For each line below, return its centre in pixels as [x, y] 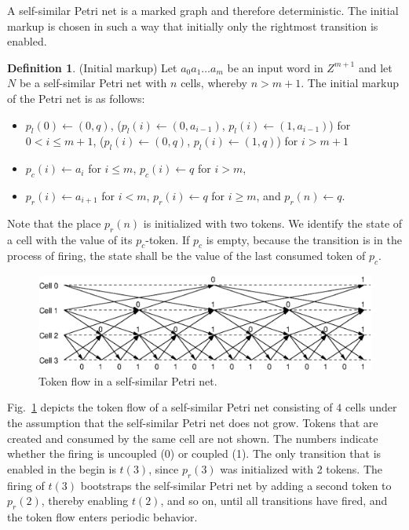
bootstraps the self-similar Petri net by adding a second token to [236, 485]
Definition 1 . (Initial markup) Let [92, 67]
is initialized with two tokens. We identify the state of [273, 223]
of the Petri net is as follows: [76, 98]
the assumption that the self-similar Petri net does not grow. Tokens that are [193, 422]
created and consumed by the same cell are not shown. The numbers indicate [193, 438]
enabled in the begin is [62, 468]
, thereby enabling [85, 501]
